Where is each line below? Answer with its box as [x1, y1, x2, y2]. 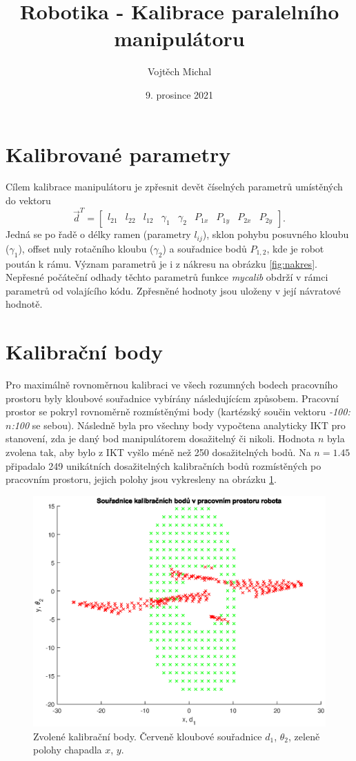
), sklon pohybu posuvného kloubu [202, 227, 349, 241]
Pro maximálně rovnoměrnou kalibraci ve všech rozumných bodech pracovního [6, 377, 338, 392]
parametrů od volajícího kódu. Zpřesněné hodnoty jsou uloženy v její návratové [6, 283, 341, 297]
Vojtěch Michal [147, 64, 212, 79]
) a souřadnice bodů [162, 241, 247, 255]
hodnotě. [6, 297, 43, 311]
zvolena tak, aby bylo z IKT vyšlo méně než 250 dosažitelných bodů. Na [6, 445, 311, 459]
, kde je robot [266, 241, 324, 255]
